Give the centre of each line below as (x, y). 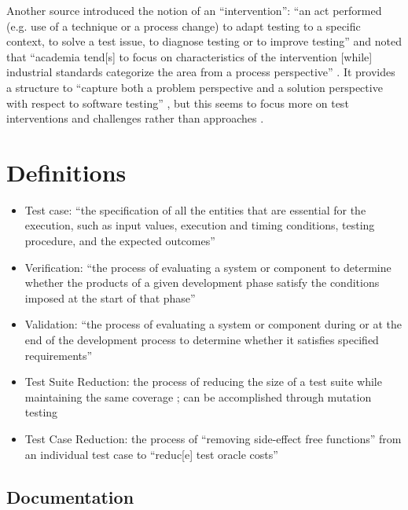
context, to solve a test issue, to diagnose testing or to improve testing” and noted (204, 41)
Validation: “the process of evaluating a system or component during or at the (213, 324)
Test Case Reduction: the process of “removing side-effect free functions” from (213, 438)
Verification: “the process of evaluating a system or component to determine (208, 267)
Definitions (66, 172)
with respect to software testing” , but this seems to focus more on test (178, 103)
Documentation (70, 496)
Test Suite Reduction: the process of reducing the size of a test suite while (203, 382)
